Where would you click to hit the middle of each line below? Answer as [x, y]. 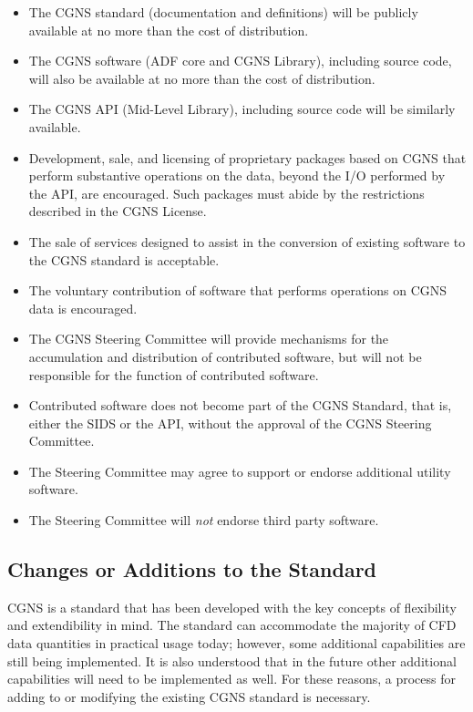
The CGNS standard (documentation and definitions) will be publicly [223, 12]
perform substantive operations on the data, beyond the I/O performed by [237, 175]
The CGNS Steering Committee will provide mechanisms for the [209, 339]
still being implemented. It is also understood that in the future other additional [232, 660]
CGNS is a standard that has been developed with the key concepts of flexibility [232, 607]
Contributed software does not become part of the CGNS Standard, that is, [240, 405]
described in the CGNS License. [118, 211]
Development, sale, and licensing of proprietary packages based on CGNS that [247, 157]
